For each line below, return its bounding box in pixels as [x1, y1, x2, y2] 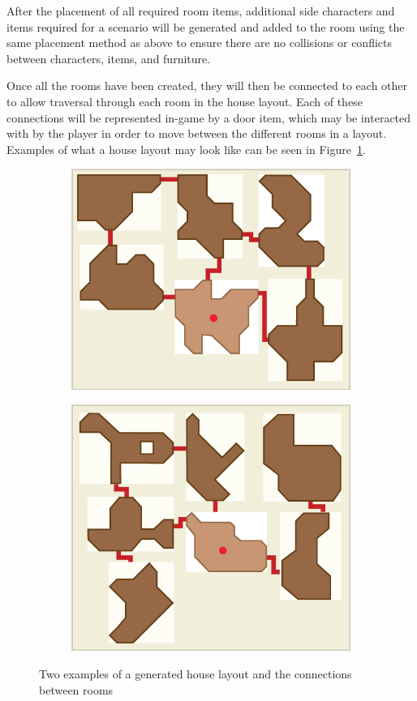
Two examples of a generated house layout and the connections [39, 665, 352, 682]
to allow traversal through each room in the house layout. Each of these [6, 92, 363, 109]
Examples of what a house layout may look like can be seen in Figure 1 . [6, 140, 366, 157]
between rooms [39, 681, 114, 698]
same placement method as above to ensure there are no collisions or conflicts [6, 34, 392, 51]
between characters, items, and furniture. [6, 49, 211, 66]
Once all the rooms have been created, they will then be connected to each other [6, 77, 408, 94]
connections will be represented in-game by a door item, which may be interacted [6, 109, 411, 126]
